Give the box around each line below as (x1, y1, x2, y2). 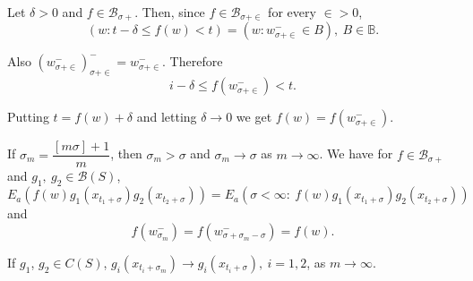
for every (268, 3, 316, 21)
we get (236, 107, 272, 126)
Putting (7, 107, 49, 126)
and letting (136, 107, 197, 126)
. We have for (319, 144, 393, 163)
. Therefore (162, 52, 223, 71)
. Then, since (134, 3, 205, 21)
